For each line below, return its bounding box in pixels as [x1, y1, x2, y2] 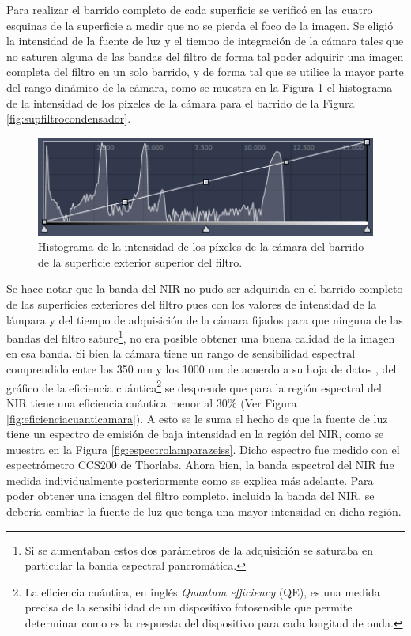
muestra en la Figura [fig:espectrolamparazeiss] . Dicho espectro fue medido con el [6, 441, 400, 457]
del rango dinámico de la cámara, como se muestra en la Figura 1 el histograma [6, 78, 393, 95]
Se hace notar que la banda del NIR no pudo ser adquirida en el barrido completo [6, 280, 403, 297]
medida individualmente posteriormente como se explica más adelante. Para [6, 471, 374, 488]
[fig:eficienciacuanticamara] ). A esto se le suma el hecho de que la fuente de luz [6, 410, 388, 426]
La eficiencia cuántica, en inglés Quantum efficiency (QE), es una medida [25, 583, 380, 600]
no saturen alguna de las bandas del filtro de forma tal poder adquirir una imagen [6, 47, 404, 64]
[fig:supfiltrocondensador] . [6, 110, 131, 127]
